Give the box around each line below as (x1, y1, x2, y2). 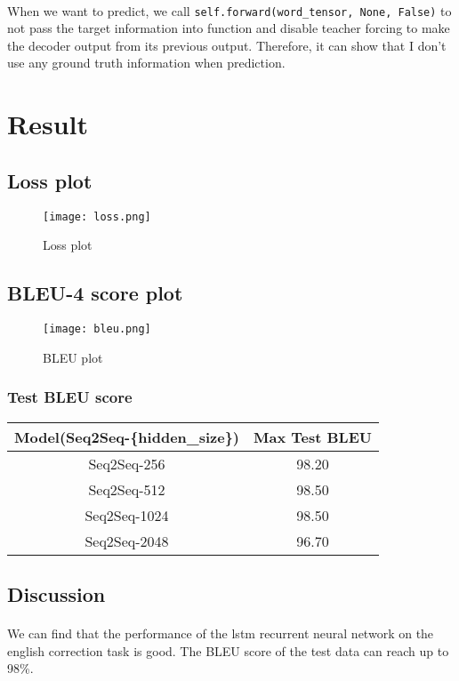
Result (7, 106, 88, 142)
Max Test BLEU (254, 426, 372, 447)
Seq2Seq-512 (88, 478, 165, 500)
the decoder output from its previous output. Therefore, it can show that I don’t (7, 36, 447, 54)
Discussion (7, 580, 106, 607)
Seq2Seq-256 (88, 453, 165, 474)
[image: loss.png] (43, 210, 151, 223)
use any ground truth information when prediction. (7, 53, 286, 72)
